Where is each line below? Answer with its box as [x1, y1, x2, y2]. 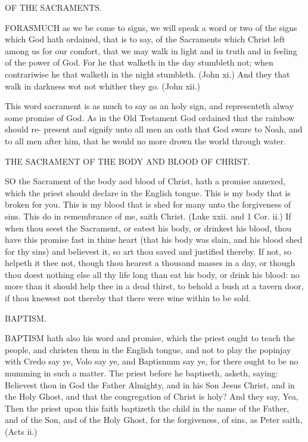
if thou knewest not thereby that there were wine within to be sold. [5, 292, 251, 304]
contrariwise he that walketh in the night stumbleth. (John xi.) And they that [5, 67, 290, 80]
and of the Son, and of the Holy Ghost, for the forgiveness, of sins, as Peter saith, [5, 413, 303, 426]
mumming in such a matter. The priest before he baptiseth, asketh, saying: [5, 367, 278, 379]
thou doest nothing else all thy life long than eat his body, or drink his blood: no [5, 268, 300, 280]
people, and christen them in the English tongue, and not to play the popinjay [5, 343, 291, 356]
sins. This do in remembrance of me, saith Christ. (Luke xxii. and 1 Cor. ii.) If [5, 209, 291, 222]
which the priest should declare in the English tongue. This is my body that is [5, 186, 291, 199]
